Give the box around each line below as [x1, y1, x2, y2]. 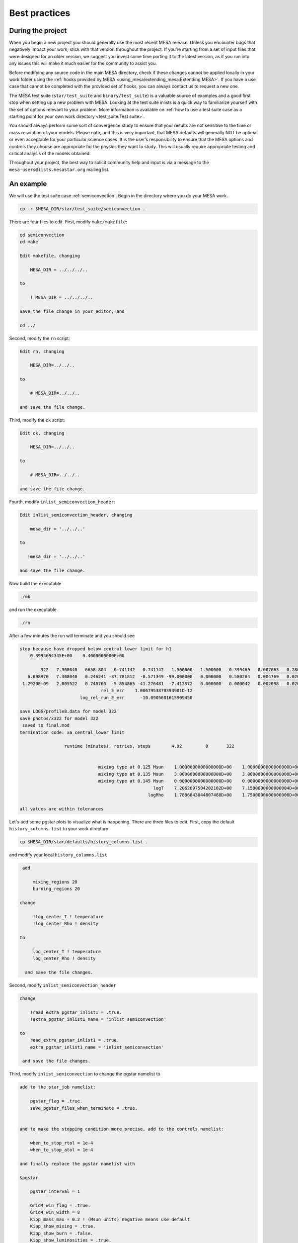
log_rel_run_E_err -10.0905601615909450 [79, 695, 193, 701]
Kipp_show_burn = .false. [30, 1231, 93, 1236]
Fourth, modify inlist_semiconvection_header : [9, 499, 115, 505]
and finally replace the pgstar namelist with [19, 1161, 135, 1166]
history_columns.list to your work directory [9, 826, 109, 832]
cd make [19, 239, 38, 245]
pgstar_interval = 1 [30, 1189, 80, 1194]
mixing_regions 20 [32, 879, 78, 885]
